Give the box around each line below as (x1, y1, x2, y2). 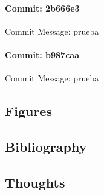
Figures (5, 101, 52, 120)
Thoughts (5, 173, 65, 191)
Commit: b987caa (5, 48, 79, 61)
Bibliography (5, 137, 87, 156)
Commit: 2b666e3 (5, 1, 80, 14)
